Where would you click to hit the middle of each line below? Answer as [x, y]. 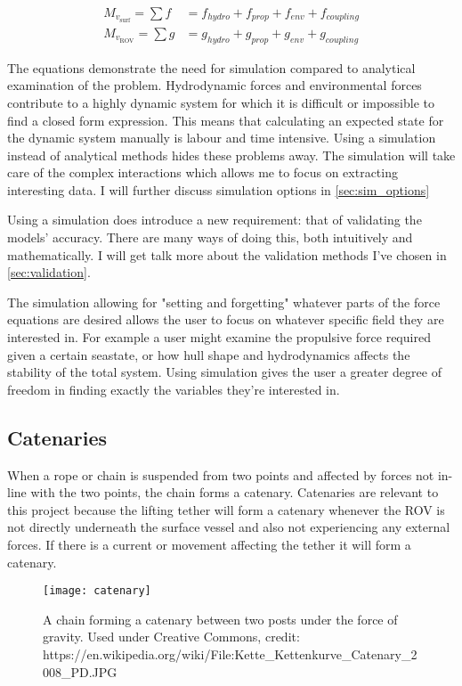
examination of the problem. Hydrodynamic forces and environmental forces [215, 85]
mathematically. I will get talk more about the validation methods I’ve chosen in [227, 254]
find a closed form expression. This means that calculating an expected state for [226, 120]
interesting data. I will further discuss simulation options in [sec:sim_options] [219, 189]
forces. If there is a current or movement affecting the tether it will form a [209, 544]
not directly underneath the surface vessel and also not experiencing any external [229, 527]
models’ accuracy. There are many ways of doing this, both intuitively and [210, 237]
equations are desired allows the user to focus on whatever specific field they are [226, 319]
